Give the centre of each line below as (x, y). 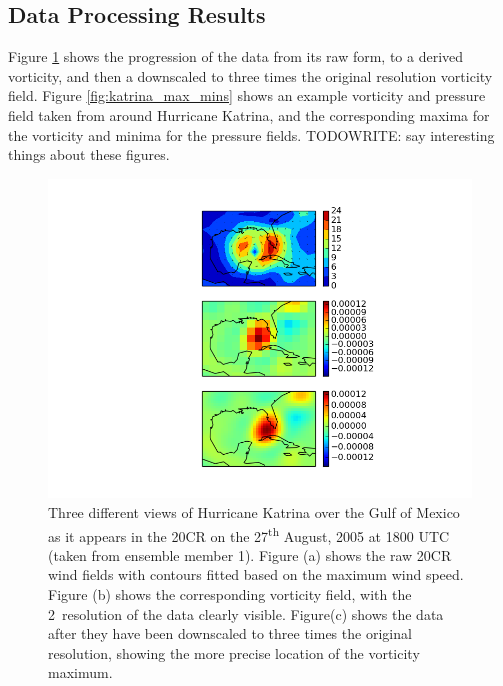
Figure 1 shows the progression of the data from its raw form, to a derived (236, 56)
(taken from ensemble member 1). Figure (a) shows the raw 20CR (250, 554)
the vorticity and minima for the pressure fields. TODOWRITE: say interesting (251, 134)
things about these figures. (89, 154)
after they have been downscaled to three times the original (230, 633)
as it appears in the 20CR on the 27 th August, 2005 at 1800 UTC (249, 534)
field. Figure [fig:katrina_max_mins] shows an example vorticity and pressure (247, 95)
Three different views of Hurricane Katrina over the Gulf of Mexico (254, 511)
